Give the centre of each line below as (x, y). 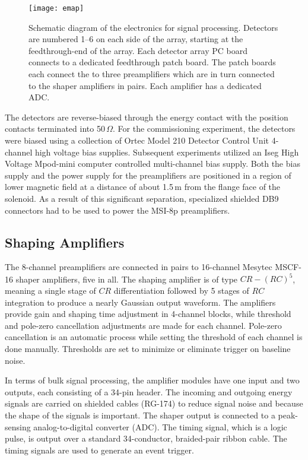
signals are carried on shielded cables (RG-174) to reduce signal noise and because (154, 403)
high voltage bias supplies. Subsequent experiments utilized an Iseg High (167, 152)
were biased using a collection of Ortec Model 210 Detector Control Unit (137, 140)
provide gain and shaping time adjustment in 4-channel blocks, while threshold (148, 314)
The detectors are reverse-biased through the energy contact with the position (147, 117)
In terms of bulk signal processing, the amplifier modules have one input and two (152, 380)
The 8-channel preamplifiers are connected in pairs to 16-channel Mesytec (139, 267)
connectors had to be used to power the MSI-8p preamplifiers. (118, 210)
